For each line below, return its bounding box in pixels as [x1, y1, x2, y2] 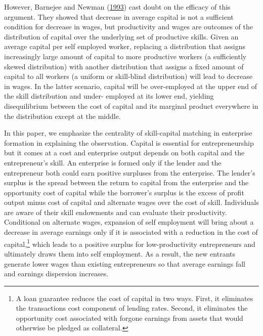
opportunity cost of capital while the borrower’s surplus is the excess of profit [4, 187, 244, 197]
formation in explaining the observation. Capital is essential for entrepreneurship [4, 137, 254, 148]
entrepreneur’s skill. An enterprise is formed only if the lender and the [4, 157, 222, 167]
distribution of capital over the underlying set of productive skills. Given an [4, 31, 239, 41]
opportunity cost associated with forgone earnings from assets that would [16, 312, 243, 323]
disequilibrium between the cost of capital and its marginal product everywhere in [4, 100, 258, 111]
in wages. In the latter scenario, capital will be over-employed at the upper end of [4, 80, 257, 91]
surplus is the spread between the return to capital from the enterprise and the [4, 177, 249, 188]
